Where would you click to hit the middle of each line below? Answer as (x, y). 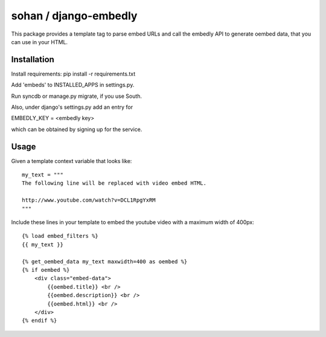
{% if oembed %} (46, 270)
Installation (33, 59)
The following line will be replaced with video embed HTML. (114, 183)
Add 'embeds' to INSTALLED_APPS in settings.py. (73, 85)
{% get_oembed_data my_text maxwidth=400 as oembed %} (105, 262)
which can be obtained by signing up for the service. (77, 129)
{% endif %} (40, 321)
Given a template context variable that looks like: (72, 161)
